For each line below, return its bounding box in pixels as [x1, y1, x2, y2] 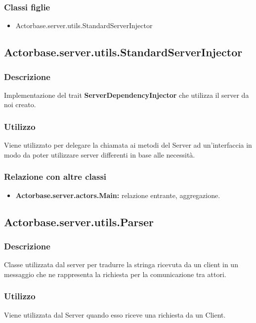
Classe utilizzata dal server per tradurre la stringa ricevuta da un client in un [4, 259, 238, 270]
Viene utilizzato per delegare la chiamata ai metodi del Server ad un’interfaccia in [4, 140, 252, 150]
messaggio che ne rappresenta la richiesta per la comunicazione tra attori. [4, 269, 226, 279]
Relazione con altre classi [4, 170, 107, 183]
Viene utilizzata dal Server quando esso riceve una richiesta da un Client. [4, 309, 226, 320]
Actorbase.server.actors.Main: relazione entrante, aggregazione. [15, 190, 220, 200]
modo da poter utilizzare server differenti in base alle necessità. [4, 149, 195, 160]
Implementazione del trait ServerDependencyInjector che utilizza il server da [4, 89, 249, 100]
